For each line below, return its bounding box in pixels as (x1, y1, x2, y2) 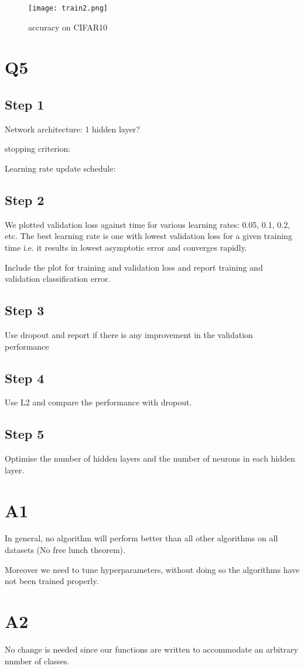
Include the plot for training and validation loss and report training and (5, 261, 263, 273)
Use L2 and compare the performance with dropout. (5, 396, 192, 408)
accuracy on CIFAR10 (28, 21, 107, 33)
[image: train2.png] (28, 4, 108, 12)
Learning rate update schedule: (5, 162, 116, 175)
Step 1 (5, 95, 45, 114)
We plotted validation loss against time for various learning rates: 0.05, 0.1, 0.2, (5, 218, 291, 230)
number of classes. (5, 654, 70, 667)
